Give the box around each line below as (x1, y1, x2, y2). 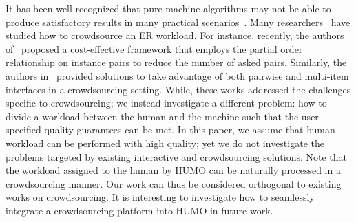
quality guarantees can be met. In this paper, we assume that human (44, 122, 335, 137)
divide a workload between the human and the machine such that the (6, 109, 299, 123)
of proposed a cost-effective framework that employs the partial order (6, 41, 303, 56)
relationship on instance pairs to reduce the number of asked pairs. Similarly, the (6, 55, 347, 69)
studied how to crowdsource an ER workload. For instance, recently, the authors (6, 28, 344, 43)
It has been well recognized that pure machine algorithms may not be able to (6, 1, 331, 15)
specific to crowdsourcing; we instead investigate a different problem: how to (6, 96, 327, 110)
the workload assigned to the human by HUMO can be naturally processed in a (6, 163, 341, 177)
